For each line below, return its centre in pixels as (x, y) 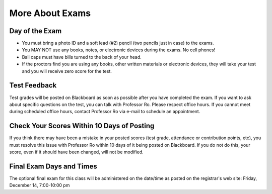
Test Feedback (33, 85)
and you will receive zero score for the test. (67, 71)
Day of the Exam (36, 31)
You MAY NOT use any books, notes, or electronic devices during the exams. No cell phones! (119, 50)
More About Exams (50, 13)
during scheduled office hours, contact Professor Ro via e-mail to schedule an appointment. (105, 112)
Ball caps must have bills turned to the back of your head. (82, 57)
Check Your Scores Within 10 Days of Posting (82, 126)
